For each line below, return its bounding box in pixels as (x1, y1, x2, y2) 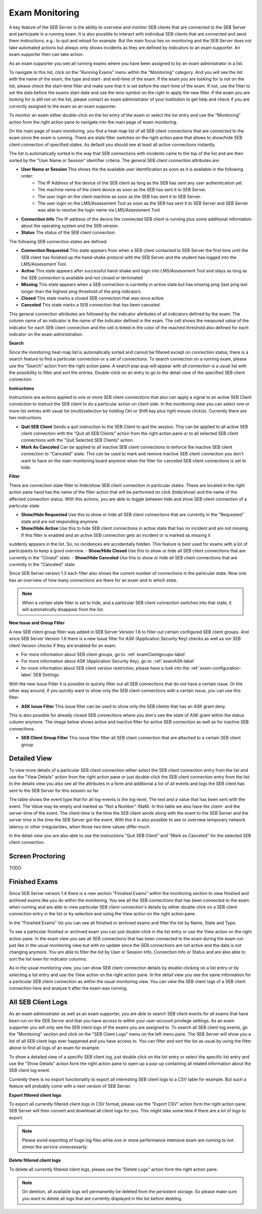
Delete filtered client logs (9, 1158, 61, 1163)
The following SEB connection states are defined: (9, 238, 108, 244)
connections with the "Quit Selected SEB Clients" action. (21, 437, 134, 443)
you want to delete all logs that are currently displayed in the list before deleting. (22, 1196, 183, 1201)
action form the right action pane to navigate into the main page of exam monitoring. (9, 119, 178, 125)
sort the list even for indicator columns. (9, 956, 87, 962)
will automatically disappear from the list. (22, 607, 104, 612)
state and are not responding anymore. (21, 518, 99, 524)
